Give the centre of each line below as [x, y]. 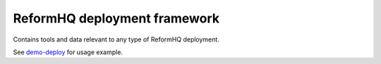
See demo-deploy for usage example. [68, 52]
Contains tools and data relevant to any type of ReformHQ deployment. [116, 39]
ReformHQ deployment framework [116, 18]
